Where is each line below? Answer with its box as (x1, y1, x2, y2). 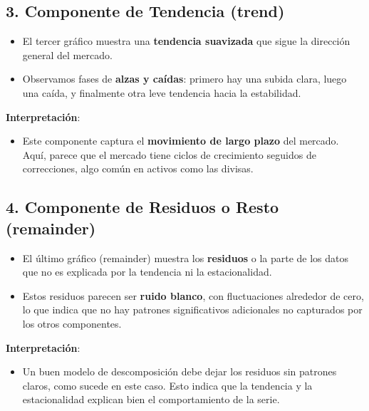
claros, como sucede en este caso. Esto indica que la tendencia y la (22, 378, 313, 392)
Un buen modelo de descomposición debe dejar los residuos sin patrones (22, 364, 337, 379)
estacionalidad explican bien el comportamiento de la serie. (22, 392, 280, 407)
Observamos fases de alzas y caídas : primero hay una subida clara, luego (22, 71, 347, 86)
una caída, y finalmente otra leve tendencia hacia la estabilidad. (22, 85, 301, 100)
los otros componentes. (22, 316, 122, 331)
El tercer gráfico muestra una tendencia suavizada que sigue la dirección (22, 33, 350, 48)
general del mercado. (22, 47, 113, 62)
